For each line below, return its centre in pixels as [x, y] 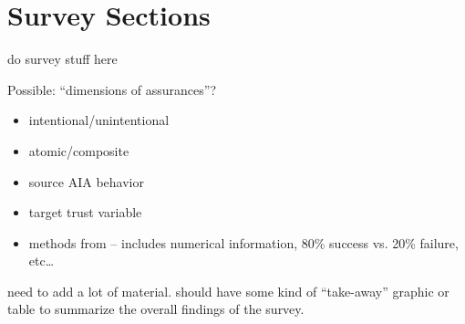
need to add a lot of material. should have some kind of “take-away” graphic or [228, 291]
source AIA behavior [86, 181]
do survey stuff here [62, 59]
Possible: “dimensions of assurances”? [112, 89]
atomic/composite [79, 150]
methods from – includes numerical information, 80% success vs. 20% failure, [243, 242]
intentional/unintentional [99, 120]
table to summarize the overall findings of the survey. [156, 309]
